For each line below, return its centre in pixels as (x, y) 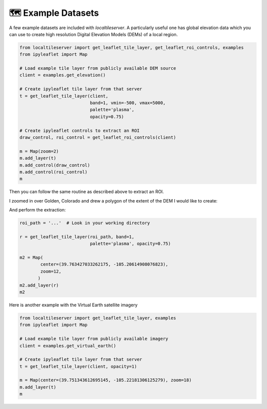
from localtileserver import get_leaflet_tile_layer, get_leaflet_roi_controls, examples (132, 47)
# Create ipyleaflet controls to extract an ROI (80, 130)
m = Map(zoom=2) (39, 151)
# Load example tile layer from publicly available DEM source (98, 68)
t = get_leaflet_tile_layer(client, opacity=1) (78, 366)
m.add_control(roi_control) (53, 172)
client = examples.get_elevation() (63, 75)
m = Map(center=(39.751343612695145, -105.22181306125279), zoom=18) (106, 380)
